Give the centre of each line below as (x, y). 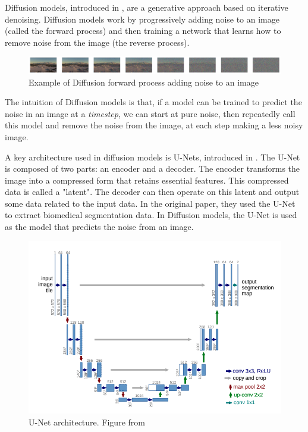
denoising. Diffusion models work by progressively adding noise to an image (142, 19)
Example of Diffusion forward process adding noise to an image (144, 82)
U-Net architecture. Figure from (87, 422)
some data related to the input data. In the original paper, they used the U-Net (150, 203)
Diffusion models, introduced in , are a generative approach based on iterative (147, 7)
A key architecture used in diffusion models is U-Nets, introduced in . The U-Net (153, 157)
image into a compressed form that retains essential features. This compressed (147, 180)
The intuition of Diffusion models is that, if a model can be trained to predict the (153, 102)
